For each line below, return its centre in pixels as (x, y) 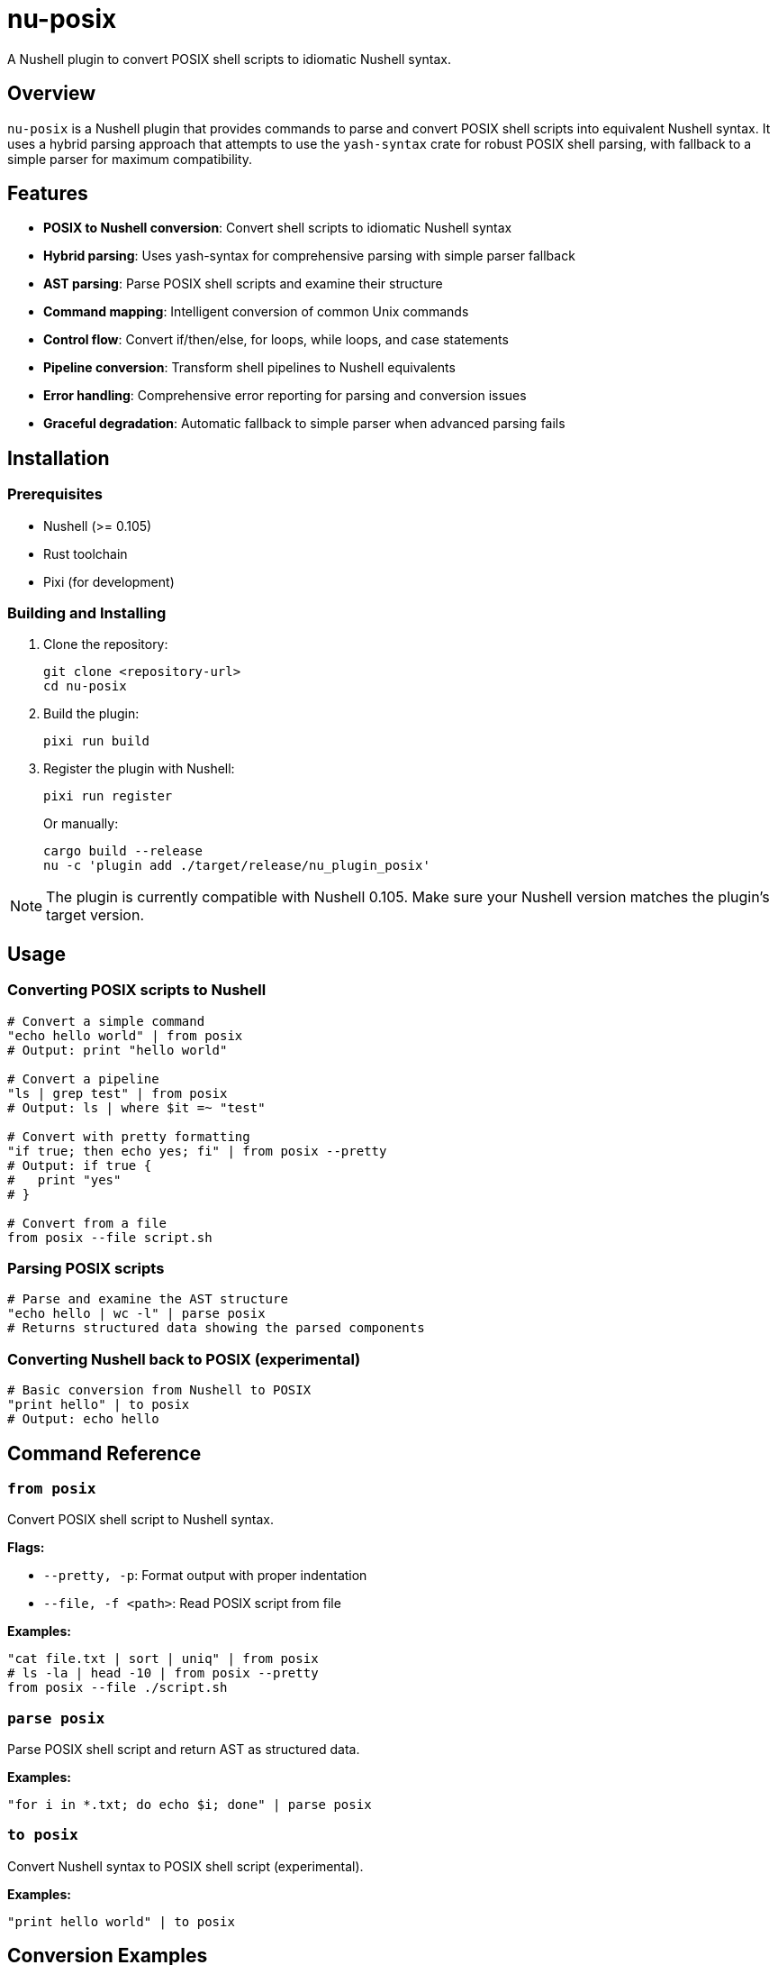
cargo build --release (123, 851)
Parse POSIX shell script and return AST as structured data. (184, 1750)
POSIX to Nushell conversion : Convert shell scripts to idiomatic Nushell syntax (278, 228)
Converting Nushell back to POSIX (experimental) (184, 1359)
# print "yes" (64, 1179)
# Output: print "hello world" (118, 1050)
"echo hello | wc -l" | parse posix (136, 1314)
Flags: (26, 1548)
